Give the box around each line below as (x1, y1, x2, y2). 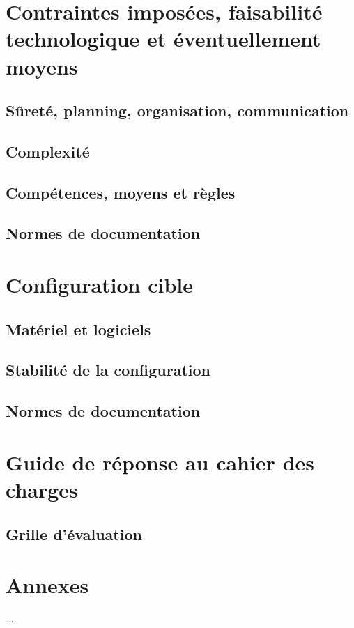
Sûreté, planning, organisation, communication (6, 100, 349, 121)
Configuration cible (6, 270, 194, 299)
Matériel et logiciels (6, 318, 151, 339)
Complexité (6, 140, 90, 162)
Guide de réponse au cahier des (6, 447, 315, 476)
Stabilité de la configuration (6, 359, 210, 381)
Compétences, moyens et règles (6, 181, 236, 203)
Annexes (6, 571, 89, 599)
